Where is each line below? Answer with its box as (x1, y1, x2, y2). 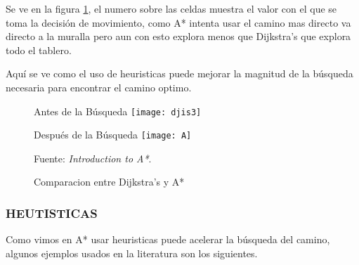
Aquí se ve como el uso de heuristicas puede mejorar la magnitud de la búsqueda (6, 66, 353, 81)
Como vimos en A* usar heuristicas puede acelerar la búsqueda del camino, (6, 232, 330, 247)
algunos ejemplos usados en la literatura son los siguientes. (6, 245, 258, 260)
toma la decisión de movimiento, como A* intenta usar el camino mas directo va (6, 15, 351, 30)
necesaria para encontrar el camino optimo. (6, 79, 192, 94)
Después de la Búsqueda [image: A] (34, 127, 192, 142)
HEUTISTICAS (6, 204, 98, 221)
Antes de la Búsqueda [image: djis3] (34, 103, 202, 118)
